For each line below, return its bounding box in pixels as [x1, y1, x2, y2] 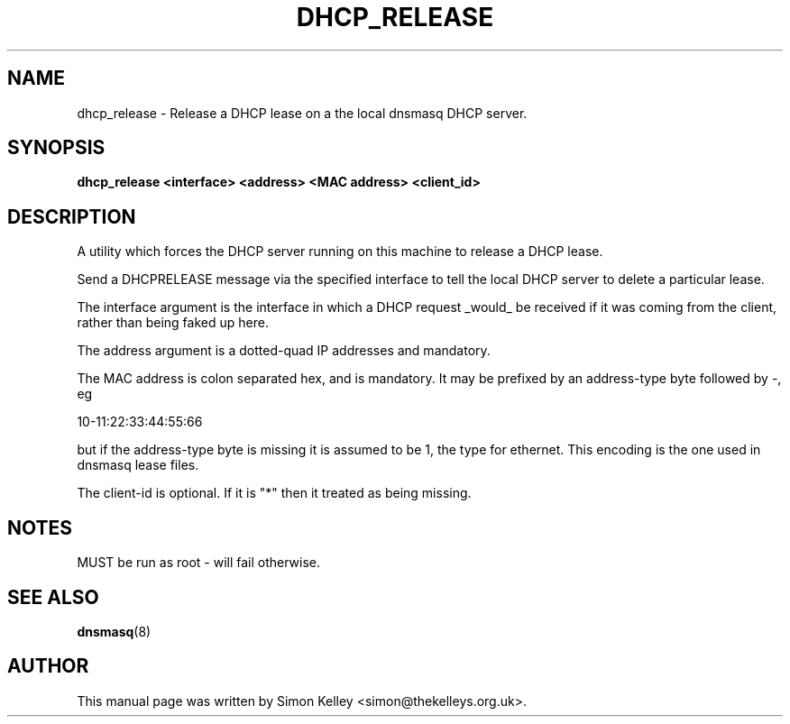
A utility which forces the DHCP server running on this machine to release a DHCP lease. [77, 243, 603, 260]
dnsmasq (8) [77, 623, 152, 639]
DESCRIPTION [7, 205, 136, 228]
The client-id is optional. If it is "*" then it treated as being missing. [77, 485, 472, 501]
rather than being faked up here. [77, 315, 269, 331]
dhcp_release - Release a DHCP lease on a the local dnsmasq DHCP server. [77, 105, 528, 121]
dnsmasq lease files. [77, 457, 199, 473]
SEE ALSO [7, 585, 99, 609]
